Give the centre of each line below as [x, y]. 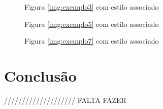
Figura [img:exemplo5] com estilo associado [92, 24]
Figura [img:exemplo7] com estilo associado [92, 41]
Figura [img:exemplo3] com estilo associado [92, 7]
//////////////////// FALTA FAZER [65, 100]
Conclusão [40, 75]
